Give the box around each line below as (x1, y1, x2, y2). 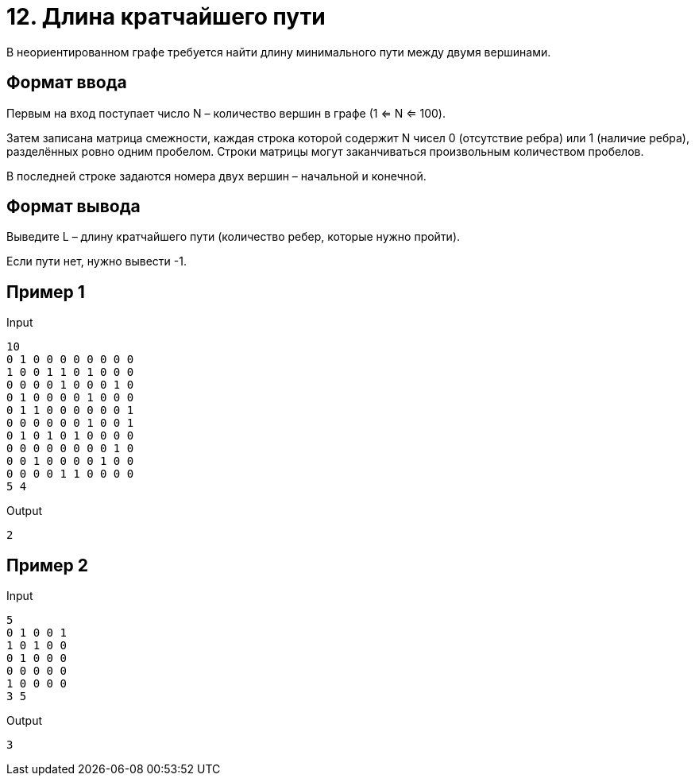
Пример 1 (6, 281, 85, 302)
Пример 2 (6, 555, 89, 575)
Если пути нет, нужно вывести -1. (6, 254, 187, 269)
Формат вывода (6, 196, 141, 217)
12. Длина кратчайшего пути (6, 3, 326, 30)
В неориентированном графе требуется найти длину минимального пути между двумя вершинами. (6, 45, 551, 59)
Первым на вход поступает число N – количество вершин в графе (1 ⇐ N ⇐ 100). (6, 106, 446, 120)
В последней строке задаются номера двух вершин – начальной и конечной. (6, 168, 427, 183)
